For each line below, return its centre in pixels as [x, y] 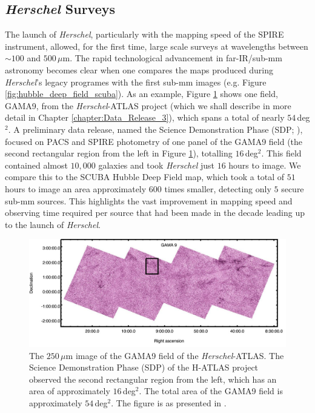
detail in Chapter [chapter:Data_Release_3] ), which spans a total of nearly [145, 117]
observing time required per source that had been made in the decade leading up [155, 213]
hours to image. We [265, 165]
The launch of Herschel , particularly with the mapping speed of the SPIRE [144, 34]
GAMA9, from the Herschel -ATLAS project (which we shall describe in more [148, 105]
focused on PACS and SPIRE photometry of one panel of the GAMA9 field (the [154, 141]
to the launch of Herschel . [53, 224]
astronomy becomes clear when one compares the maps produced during [139, 69]
